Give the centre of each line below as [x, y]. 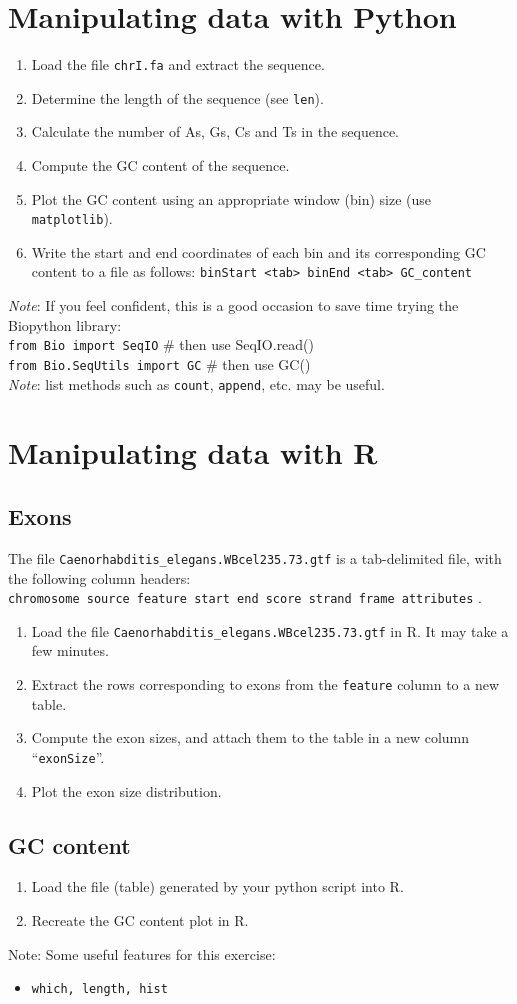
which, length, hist [99, 989]
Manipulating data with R [193, 452]
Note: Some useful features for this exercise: [142, 953]
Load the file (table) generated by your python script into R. [217, 886]
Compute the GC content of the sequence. [160, 165]
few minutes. [70, 650]
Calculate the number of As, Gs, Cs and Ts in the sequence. [215, 131]
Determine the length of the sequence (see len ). [177, 97]
